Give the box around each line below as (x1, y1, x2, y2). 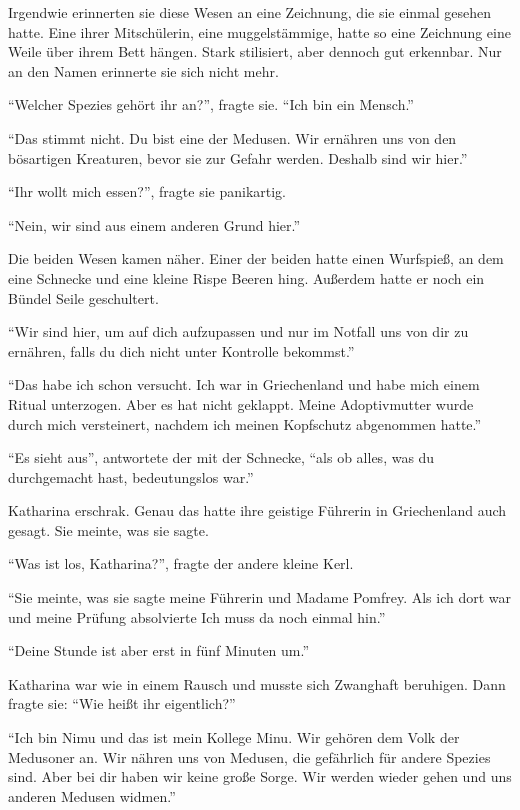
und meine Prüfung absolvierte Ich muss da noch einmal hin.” (8, 606, 386, 627)
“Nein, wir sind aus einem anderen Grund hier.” (8, 214, 301, 235)
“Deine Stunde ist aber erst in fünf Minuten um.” (8, 640, 310, 661)
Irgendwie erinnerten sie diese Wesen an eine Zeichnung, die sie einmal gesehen (8, 2, 492, 22)
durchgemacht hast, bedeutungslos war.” (8, 466, 254, 487)
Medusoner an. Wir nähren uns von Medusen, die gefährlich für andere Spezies (8, 746, 491, 767)
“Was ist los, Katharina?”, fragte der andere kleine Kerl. (8, 553, 354, 574)
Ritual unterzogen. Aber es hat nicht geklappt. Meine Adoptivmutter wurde (8, 393, 474, 414)
